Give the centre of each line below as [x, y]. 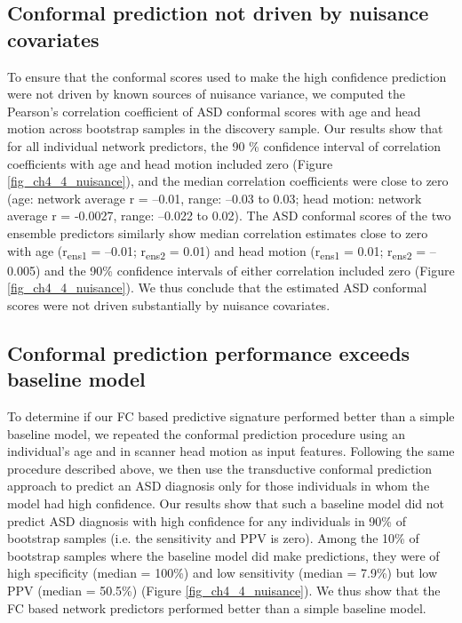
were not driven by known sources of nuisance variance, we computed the [206, 94]
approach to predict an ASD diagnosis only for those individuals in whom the [219, 486]
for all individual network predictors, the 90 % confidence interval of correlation [224, 145]
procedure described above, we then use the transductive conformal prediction [220, 468]
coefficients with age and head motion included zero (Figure [170, 163]
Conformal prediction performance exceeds [209, 352]
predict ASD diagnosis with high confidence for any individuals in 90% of [207, 520]
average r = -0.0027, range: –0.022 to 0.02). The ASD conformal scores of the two [229, 216]
